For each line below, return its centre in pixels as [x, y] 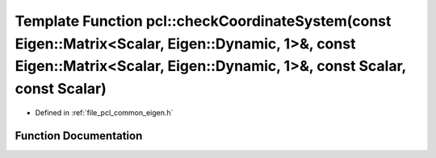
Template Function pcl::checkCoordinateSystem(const [203, 21]
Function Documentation [79, 136]
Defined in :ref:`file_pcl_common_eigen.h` [104, 112]
